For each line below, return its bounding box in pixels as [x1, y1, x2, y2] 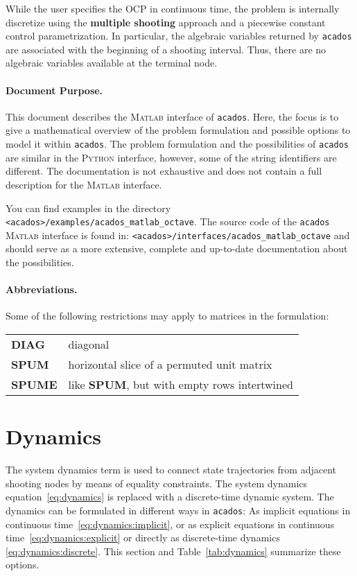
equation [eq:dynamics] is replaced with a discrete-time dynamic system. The [6, 489, 334, 504]
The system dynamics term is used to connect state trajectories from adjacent [6, 462, 337, 477]
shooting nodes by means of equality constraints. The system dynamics [6, 475, 308, 490]
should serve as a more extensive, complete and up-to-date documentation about [6, 241, 348, 256]
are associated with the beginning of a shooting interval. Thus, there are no [6, 42, 326, 56]
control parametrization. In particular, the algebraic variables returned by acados [6, 28, 352, 43]
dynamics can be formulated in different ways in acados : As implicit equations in [6, 503, 351, 517]
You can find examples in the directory [6, 200, 171, 215]
